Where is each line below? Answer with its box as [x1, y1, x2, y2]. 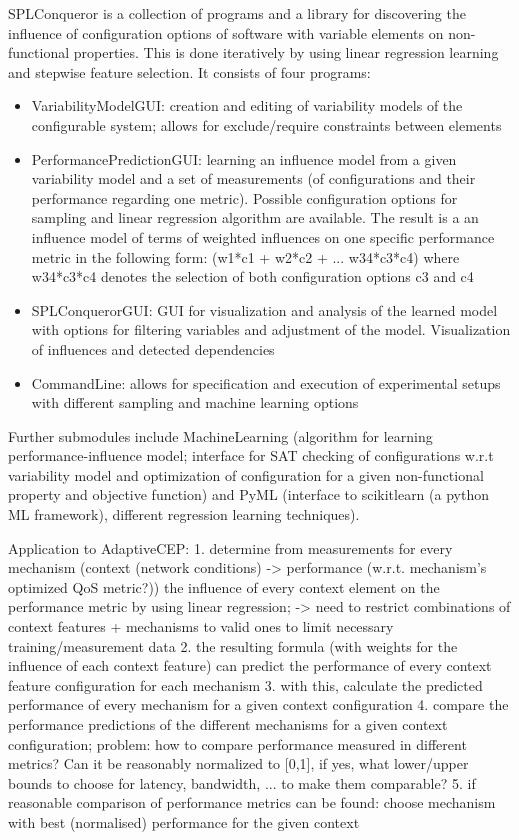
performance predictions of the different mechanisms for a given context [8, 714, 448, 734]
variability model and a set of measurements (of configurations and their [31, 168, 476, 189]
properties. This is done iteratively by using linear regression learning [73, 42, 499, 63]
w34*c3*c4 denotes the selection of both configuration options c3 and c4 [31, 266, 474, 287]
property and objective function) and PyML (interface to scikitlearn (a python [8, 484, 489, 505]
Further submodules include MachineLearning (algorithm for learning [8, 425, 433, 446]
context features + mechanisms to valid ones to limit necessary [8, 616, 394, 637]
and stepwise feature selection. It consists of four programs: [8, 61, 371, 82]
